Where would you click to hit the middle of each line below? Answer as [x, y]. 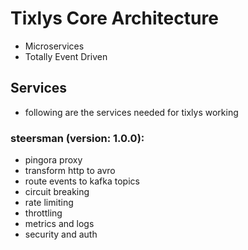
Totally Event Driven [66, 56]
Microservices [54, 46]
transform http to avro [70, 171]
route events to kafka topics [82, 181]
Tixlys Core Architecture [114, 18]
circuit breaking [57, 192]
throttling [43, 213]
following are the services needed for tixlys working [131, 112]
